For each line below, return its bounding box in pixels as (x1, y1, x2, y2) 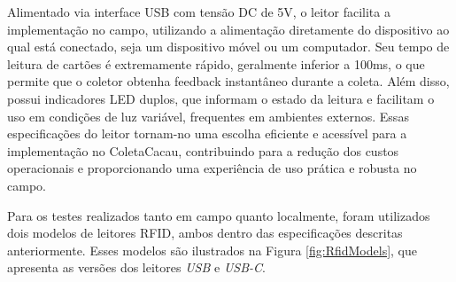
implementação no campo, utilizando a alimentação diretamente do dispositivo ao (7, 20, 450, 38)
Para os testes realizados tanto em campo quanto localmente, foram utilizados (7, 206, 430, 224)
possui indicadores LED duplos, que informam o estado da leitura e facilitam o (7, 89, 435, 107)
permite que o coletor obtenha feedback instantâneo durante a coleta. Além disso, (7, 72, 450, 90)
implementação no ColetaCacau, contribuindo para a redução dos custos (7, 141, 399, 160)
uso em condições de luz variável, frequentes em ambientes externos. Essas (7, 106, 409, 125)
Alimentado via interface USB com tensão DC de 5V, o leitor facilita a (7, 3, 390, 20)
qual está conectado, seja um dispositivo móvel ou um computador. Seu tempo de (7, 37, 450, 56)
